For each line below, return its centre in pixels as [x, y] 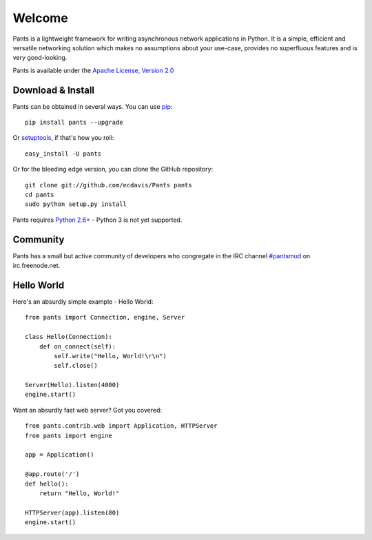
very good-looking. [40, 58]
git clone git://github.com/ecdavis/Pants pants [108, 185]
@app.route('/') [52, 474]
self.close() [76, 366]
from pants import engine [69, 435]
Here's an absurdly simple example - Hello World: [83, 301]
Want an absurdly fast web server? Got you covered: [87, 410]
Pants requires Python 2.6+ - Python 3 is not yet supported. [97, 220]
